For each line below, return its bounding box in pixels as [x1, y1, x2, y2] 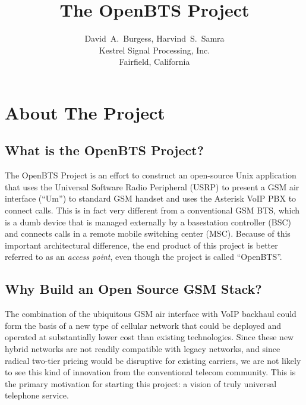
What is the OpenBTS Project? [5, 141, 204, 159]
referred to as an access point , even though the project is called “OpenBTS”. [5, 250, 282, 263]
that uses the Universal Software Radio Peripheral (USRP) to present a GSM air [5, 180, 299, 193]
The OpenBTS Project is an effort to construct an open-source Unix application [5, 169, 296, 181]
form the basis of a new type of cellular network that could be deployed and [5, 319, 281, 331]
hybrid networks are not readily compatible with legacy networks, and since [5, 343, 280, 355]
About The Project [5, 100, 165, 124]
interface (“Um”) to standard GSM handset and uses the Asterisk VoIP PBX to [5, 192, 296, 205]
